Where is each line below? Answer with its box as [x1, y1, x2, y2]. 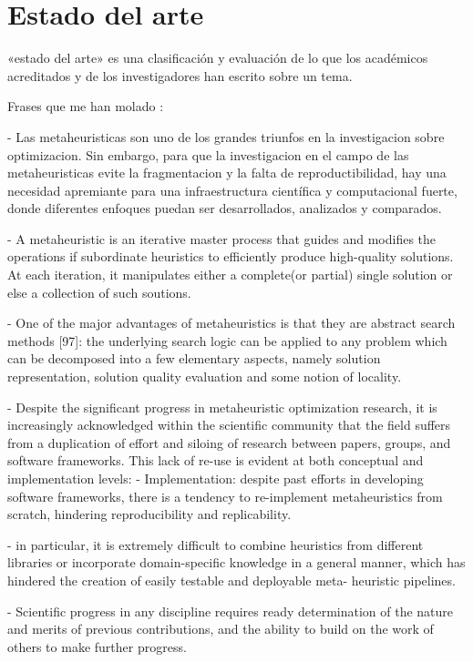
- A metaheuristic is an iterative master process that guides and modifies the [7, 229, 437, 248]
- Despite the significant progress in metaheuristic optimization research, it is [7, 397, 437, 416]
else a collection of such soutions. [7, 282, 191, 301]
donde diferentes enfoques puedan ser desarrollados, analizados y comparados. [7, 199, 442, 218]
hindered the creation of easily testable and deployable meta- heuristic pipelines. [7, 570, 456, 589]
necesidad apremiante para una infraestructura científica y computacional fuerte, [7, 180, 458, 199]
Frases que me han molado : [7, 97, 164, 116]
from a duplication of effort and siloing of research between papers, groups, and [7, 433, 451, 452]
